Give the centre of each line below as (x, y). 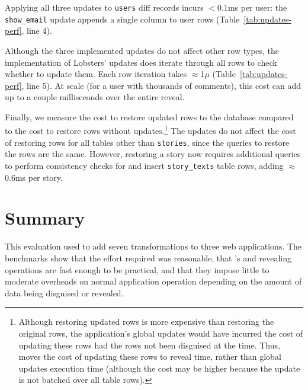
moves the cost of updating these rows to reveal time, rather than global (150, 357)
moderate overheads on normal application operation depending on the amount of (153, 281)
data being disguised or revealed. (64, 292)
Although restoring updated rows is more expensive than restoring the (146, 322)
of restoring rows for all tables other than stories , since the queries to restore (147, 142)
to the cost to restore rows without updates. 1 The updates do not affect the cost (150, 130)
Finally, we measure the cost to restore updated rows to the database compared (149, 116)
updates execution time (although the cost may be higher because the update (159, 368)
